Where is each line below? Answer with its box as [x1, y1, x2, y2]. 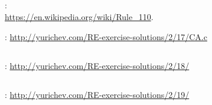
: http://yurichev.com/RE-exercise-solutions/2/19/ [5, 88, 190, 100]
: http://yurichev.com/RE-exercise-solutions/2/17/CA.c [5, 30, 207, 42]
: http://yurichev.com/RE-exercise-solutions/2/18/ [5, 59, 190, 71]
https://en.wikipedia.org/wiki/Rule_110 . [5, 10, 154, 22]
